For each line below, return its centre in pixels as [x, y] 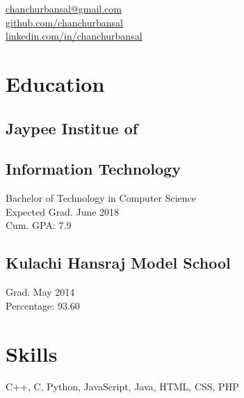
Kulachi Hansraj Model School [118, 263]
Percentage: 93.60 [43, 305]
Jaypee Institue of [72, 128]
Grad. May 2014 [40, 292]
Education [55, 83]
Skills [32, 353]
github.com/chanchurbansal [64, 22]
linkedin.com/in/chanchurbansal [74, 36]
